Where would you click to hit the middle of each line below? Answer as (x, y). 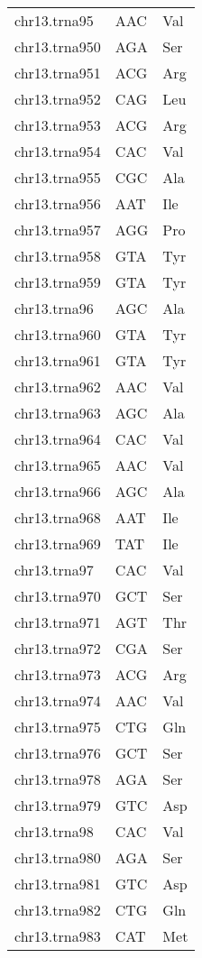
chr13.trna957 (58, 230)
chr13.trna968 (58, 517)
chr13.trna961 (58, 360)
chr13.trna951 (58, 73)
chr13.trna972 (58, 648)
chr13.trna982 (58, 910)
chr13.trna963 (58, 413)
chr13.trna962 (58, 387)
